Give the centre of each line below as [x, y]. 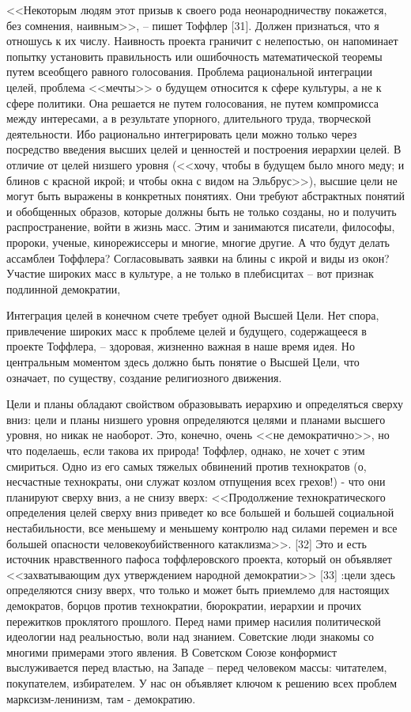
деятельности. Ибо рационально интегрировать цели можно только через [182, 133]
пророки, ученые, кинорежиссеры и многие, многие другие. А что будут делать [198, 242]
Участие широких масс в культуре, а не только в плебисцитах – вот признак [190, 273]
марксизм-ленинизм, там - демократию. [101, 698]
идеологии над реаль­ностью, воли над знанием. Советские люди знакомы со [190, 636]
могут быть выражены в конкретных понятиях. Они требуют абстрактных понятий [205, 196]
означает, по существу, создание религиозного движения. [144, 377]
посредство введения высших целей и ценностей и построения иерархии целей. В [204, 149]
